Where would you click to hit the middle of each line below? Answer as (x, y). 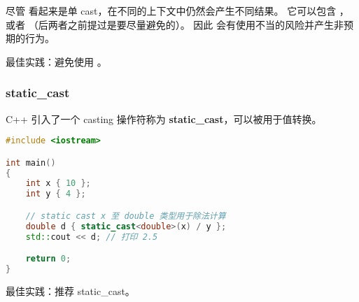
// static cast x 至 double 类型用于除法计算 (126, 216)
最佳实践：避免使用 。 (56, 61)
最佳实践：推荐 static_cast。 (70, 290)
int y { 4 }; (56, 194)
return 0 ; (48, 259)
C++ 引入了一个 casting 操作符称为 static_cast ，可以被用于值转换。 (164, 118)
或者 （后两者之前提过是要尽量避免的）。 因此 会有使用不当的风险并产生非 (175, 24)
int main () (31, 163)
